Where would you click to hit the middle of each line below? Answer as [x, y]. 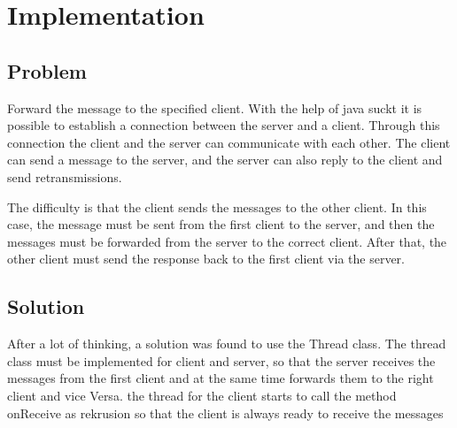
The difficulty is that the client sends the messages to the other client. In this [217, 206]
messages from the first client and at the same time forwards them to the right [221, 378]
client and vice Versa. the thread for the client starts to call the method [202, 395]
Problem [47, 70]
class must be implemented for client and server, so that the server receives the [221, 360]
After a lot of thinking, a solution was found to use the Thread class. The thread [227, 344]
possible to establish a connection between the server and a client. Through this [224, 125]
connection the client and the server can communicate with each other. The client [229, 142]
